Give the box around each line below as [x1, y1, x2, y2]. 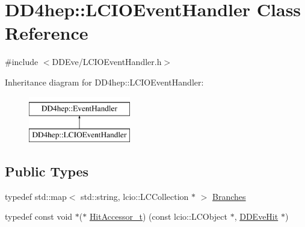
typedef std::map [5, 190, 67, 202]
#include [5, 55, 39, 68]
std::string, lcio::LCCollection [81, 190, 189, 202]
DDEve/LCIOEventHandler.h [52, 55, 162, 68]
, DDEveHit [234, 210, 279, 223]
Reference [5, 20, 88, 45]
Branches [212, 190, 246, 202]
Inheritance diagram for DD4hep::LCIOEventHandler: [5, 75, 204, 88]
